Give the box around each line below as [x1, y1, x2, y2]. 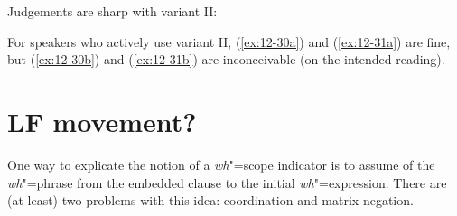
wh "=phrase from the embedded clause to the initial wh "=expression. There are [7, 173, 447, 192]
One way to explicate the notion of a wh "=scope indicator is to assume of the [7, 155, 435, 174]
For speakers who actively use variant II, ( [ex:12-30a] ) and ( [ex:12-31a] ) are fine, [7, 32, 451, 51]
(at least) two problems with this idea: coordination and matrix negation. [7, 191, 414, 210]
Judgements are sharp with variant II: [7, 2, 218, 20]
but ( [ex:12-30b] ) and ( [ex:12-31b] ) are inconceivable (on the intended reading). [7, 50, 445, 69]
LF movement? [7, 102, 197, 139]
